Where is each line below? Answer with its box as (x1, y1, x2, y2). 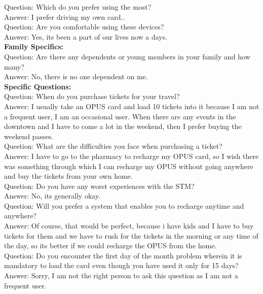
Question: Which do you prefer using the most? (4, 2, 152, 12)
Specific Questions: (4, 81, 71, 91)
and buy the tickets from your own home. (4, 171, 133, 181)
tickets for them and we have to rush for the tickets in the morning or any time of (4, 230, 258, 241)
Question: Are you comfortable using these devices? (4, 21, 164, 32)
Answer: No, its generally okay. (4, 190, 101, 201)
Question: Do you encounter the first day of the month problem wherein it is (4, 250, 242, 260)
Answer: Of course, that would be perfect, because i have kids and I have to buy (4, 220, 254, 231)
